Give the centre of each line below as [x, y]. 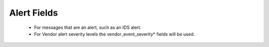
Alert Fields [34, 13]
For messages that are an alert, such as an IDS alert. [88, 27]
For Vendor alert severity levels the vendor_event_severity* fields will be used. [115, 34]
